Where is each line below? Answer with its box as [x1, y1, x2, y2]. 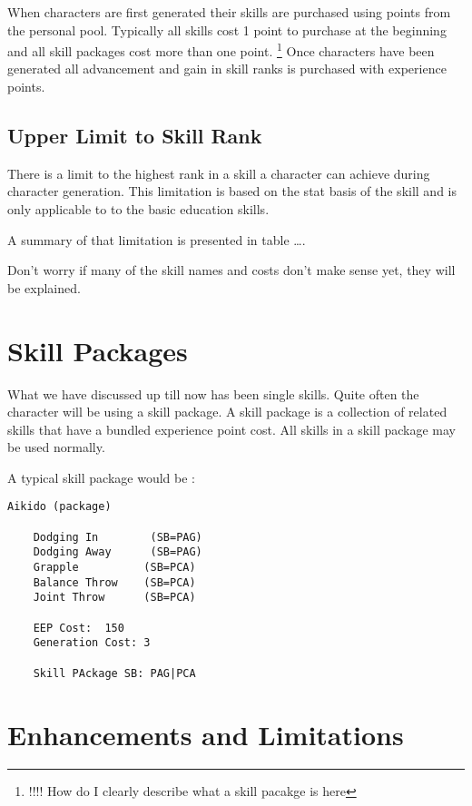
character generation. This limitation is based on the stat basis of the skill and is [7, 182, 457, 201]
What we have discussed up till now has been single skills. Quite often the [7, 384, 419, 403]
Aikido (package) [7, 500, 112, 514]
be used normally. [7, 437, 105, 457]
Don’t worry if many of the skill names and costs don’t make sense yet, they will [7, 260, 456, 280]
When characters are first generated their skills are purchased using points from [7, 3, 451, 21]
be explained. [7, 278, 81, 297]
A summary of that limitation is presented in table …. [7, 230, 306, 249]
